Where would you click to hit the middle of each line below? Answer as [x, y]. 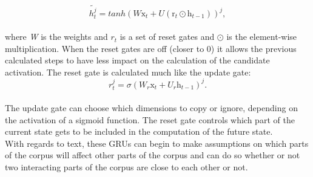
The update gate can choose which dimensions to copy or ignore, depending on [151, 107]
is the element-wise [262, 37]
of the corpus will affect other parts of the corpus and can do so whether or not [153, 155]
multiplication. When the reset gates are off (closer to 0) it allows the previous [151, 48]
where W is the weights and [56, 37]
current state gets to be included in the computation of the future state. [139, 131]
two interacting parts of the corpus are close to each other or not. [126, 166]
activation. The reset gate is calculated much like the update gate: [128, 72]
